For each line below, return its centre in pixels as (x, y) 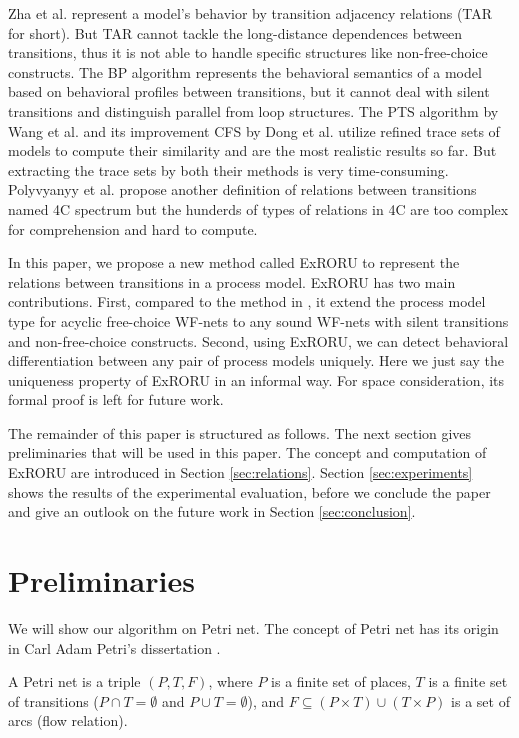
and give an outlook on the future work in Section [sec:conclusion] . (212, 511)
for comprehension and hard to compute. (133, 228)
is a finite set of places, (341, 681)
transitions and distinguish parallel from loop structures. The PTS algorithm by (253, 110)
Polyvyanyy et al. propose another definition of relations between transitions (242, 189)
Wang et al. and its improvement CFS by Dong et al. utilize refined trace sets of (254, 130)
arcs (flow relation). (68, 720)
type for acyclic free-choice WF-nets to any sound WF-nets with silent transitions (258, 320)
